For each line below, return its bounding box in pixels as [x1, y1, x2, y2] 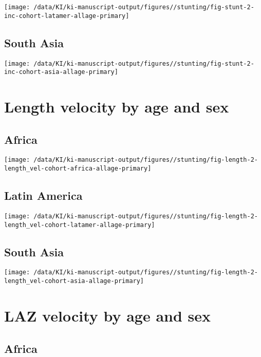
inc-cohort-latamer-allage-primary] [4, 12, 129, 20]
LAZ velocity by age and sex [4, 305, 211, 326]
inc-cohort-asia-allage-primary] [4, 68, 118, 76]
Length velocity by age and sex [4, 96, 229, 117]
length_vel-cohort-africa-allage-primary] [4, 165, 152, 173]
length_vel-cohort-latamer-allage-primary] [4, 221, 155, 229]
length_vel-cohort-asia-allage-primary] [4, 277, 144, 285]
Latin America [4, 187, 83, 203]
